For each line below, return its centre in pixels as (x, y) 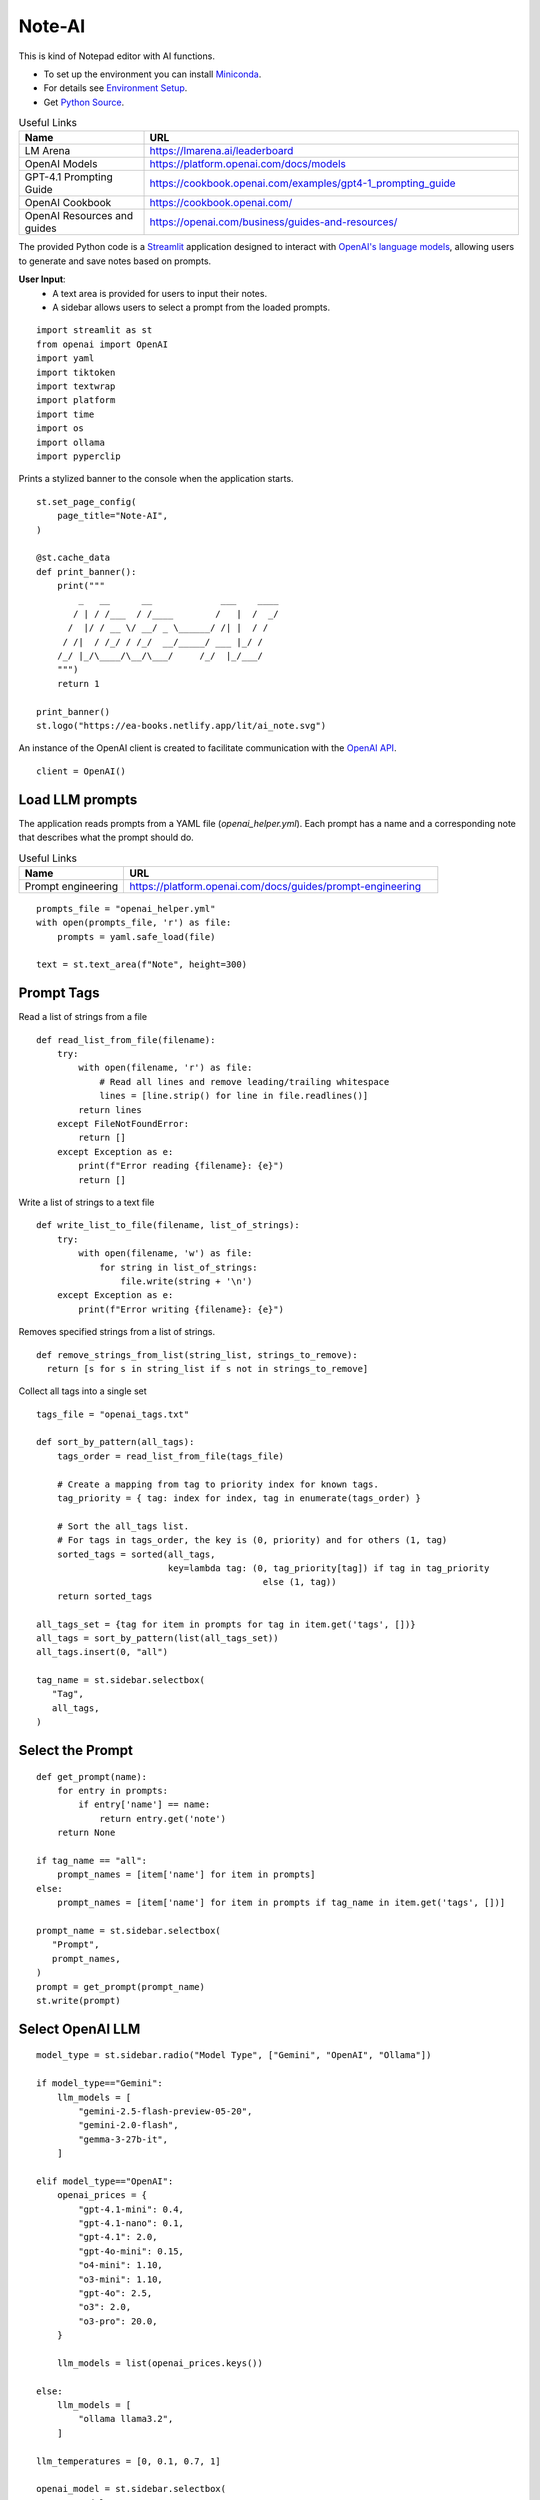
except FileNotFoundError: (123, 1124)
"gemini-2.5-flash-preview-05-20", (165, 2111)
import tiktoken (76, 372)
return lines (110, 1109)
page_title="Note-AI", (112, 516)
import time (65, 414)
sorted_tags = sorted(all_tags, (136, 1554)
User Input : (42, 279)
